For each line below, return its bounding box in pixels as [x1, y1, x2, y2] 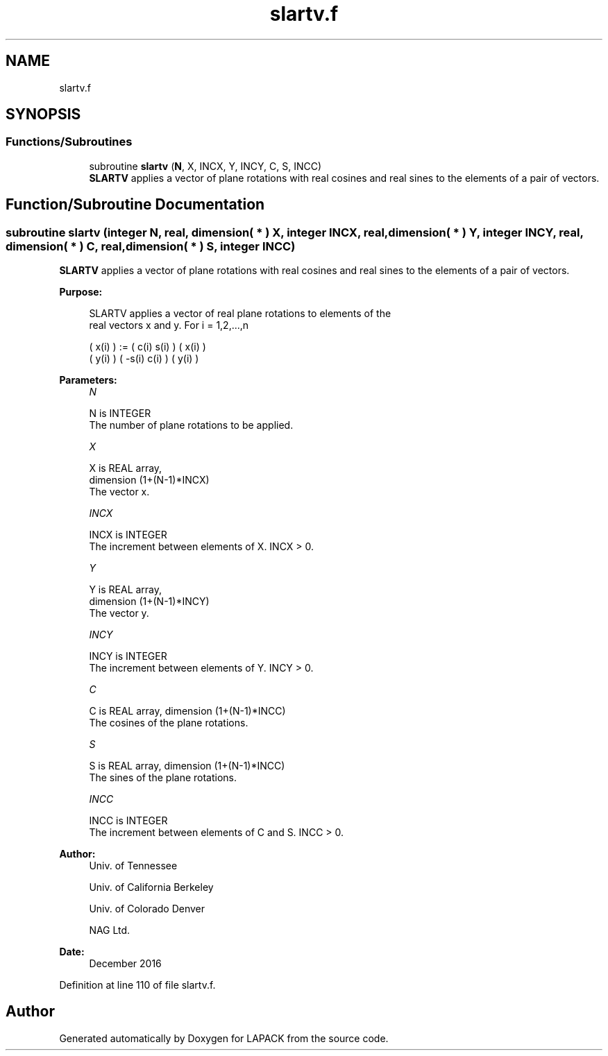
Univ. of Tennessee [89, 860, 178, 872]
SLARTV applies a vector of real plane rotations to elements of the [89, 307, 391, 320]
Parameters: [59, 374, 117, 386]
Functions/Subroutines [6, 135, 133, 149]
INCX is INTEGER [89, 529, 167, 541]
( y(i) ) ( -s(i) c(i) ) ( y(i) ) [89, 352, 199, 365]
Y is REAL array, [89, 584, 162, 596]
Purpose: [59, 286, 103, 298]
